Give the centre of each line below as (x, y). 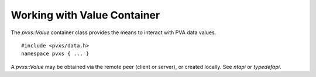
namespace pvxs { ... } (55, 54)
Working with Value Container (85, 15)
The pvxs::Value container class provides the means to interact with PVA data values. (114, 32)
